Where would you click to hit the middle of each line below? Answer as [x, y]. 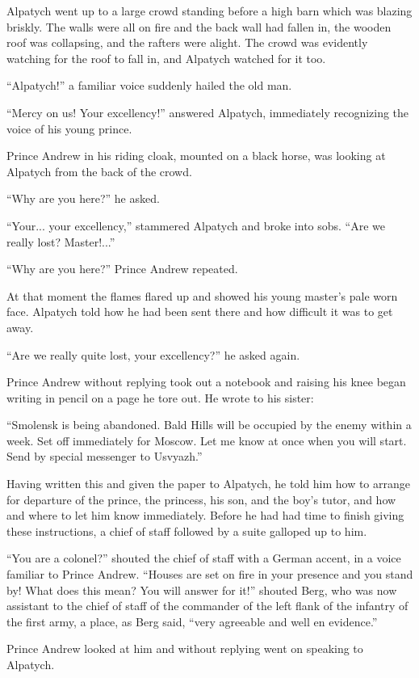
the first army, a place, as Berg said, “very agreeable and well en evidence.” [192, 621]
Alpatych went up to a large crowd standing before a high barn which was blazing [209, 11]
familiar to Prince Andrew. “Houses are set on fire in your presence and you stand [210, 574]
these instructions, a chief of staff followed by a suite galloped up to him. [187, 531]
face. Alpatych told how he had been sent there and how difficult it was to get [200, 312]
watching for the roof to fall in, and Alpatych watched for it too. [166, 58]
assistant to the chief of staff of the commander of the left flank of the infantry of [207, 606]
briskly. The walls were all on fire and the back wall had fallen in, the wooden [199, 26]
